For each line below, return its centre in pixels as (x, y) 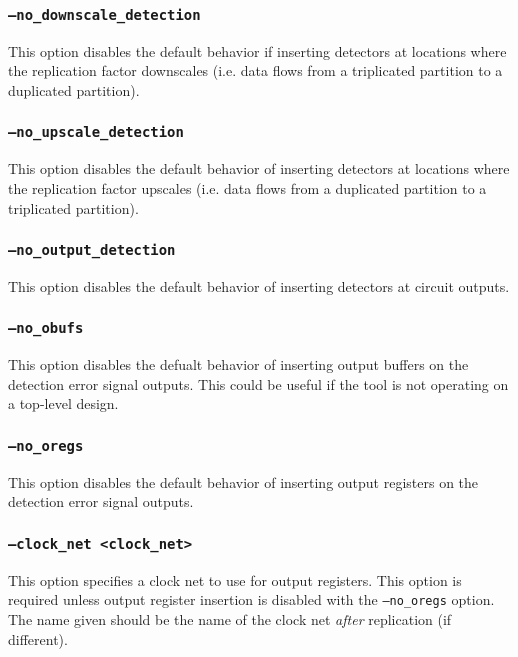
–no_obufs (46, 328)
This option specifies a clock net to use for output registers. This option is (235, 579)
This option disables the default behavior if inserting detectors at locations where (257, 50)
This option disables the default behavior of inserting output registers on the (243, 481)
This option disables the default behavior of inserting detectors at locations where (259, 168)
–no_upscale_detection (96, 132)
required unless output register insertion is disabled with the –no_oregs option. (251, 599)
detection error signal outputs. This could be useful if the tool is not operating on (258, 383)
